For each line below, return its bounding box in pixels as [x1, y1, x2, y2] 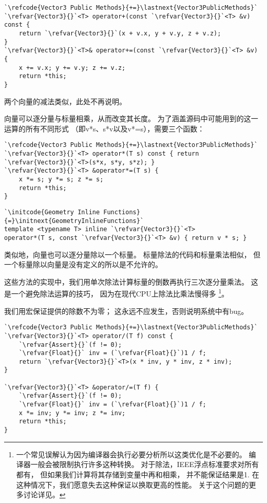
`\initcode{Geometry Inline [4, 208, 100, 216]
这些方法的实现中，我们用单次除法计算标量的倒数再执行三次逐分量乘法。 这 [4, 276, 258, 287]
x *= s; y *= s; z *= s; [18, 175, 104, 183]
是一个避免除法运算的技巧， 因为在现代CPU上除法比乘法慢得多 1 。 [4, 287, 229, 299]
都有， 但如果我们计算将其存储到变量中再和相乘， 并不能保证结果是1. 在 [16, 469, 259, 479]
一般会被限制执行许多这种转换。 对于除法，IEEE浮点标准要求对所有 [30, 459, 259, 470]
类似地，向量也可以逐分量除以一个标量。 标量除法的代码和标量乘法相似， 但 [4, 249, 261, 259]
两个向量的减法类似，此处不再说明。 [4, 96, 126, 106]
